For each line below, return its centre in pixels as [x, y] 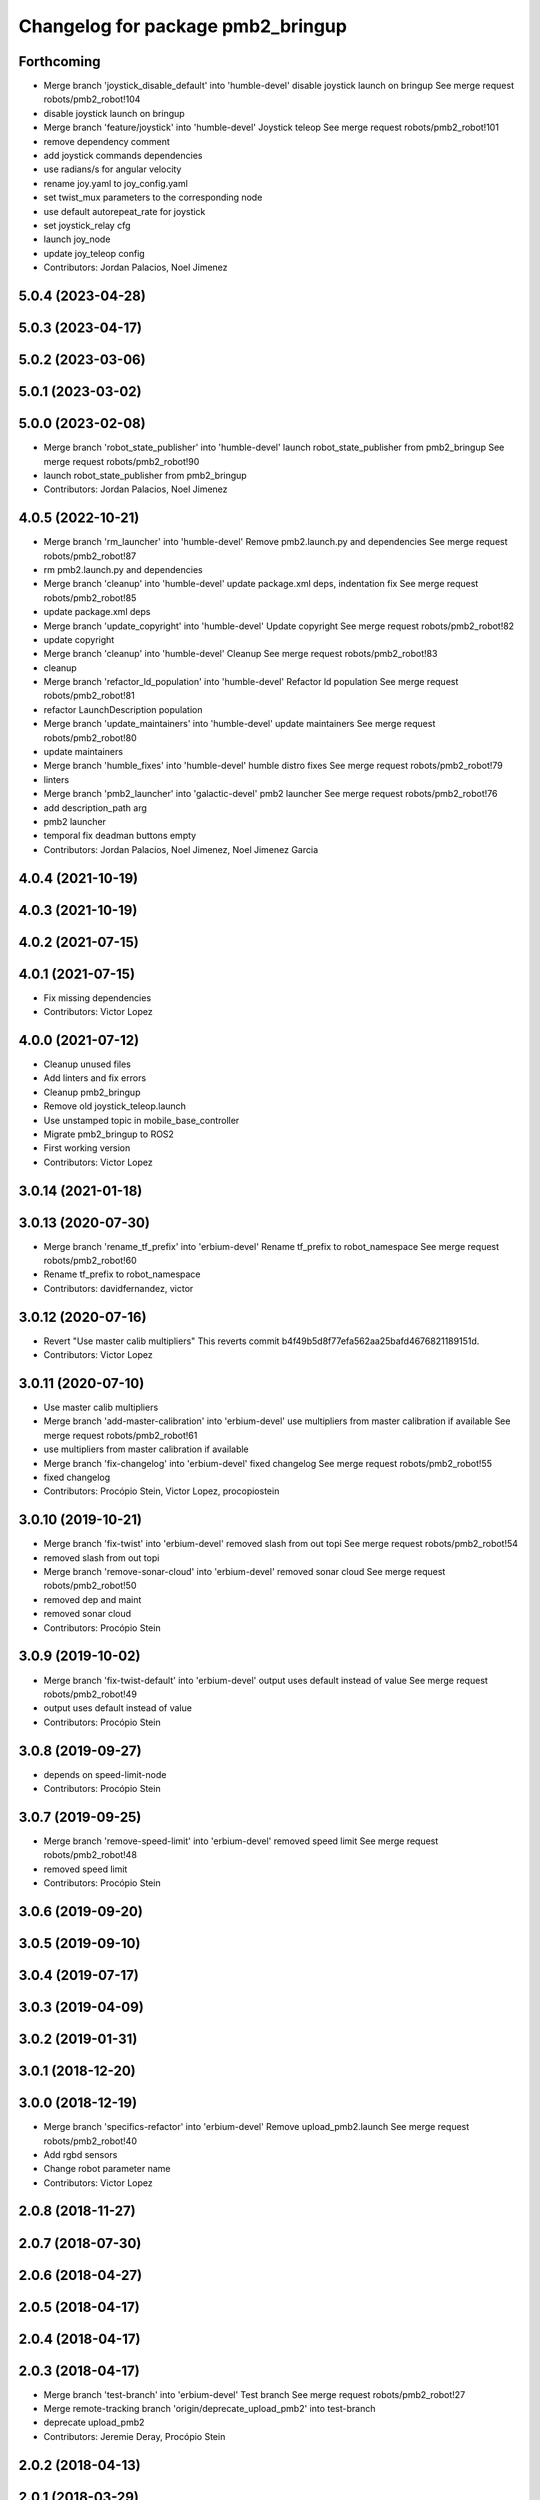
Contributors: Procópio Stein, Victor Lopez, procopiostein [161, 1491]
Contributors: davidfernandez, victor [118, 1288]
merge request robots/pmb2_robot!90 [121, 461]
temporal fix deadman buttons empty [120, 836]
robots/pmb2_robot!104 [92, 99]
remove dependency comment [106, 141]
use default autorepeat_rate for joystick [124, 211]
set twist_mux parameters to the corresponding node [153, 197]
